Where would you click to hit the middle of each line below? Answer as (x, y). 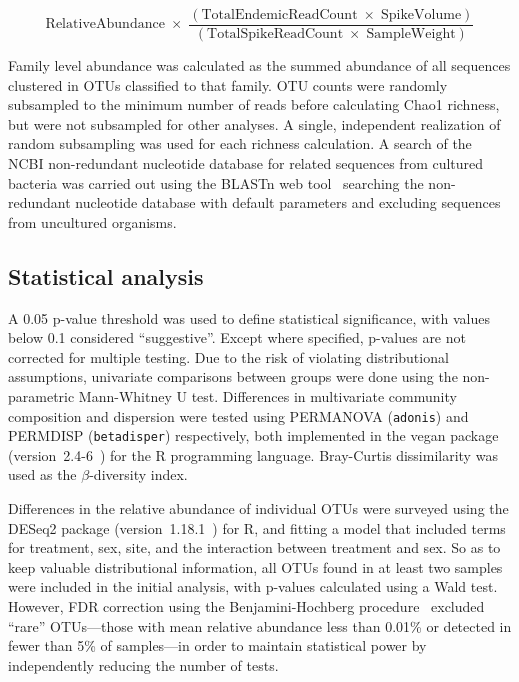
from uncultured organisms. (92, 221)
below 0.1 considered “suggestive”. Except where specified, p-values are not (237, 337)
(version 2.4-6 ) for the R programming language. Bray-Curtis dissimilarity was (253, 454)
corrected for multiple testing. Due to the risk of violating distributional (228, 356)
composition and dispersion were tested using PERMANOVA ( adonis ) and (238, 415)
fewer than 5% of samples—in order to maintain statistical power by (217, 645)
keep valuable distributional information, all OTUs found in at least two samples (255, 566)
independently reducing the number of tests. (143, 664)
